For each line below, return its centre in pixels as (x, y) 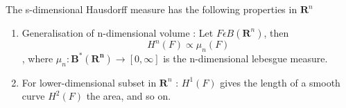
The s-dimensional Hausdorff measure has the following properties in (152, 9)
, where (37, 58)
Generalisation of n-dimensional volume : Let (118, 32)
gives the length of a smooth (280, 82)
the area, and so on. (129, 96)
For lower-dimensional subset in (89, 82)
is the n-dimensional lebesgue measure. (245, 58)
